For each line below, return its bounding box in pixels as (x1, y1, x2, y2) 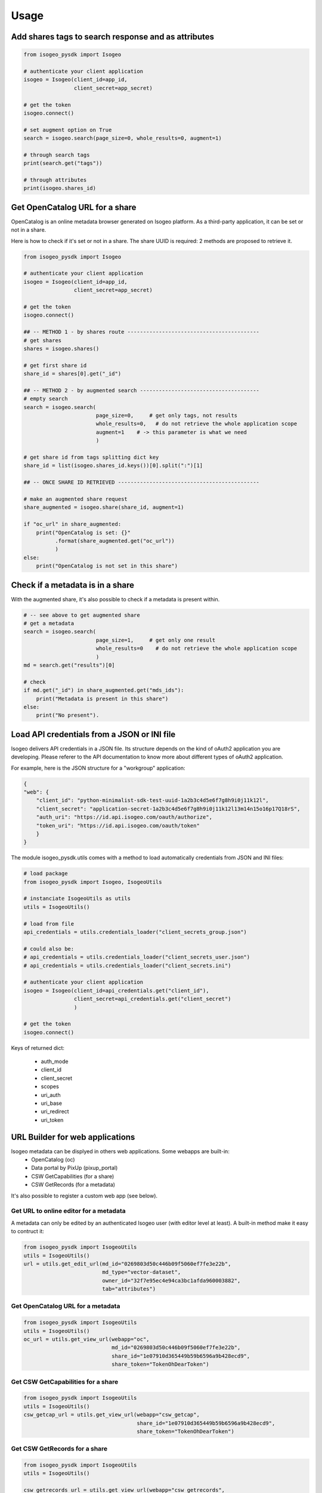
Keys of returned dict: (11, 1044, 65, 1051)
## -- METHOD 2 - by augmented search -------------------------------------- (23, 387, 259, 394)
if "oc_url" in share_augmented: (23, 521, 122, 528)
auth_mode (41, 1058, 69, 1065)
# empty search (23, 395, 68, 403)
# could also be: (23, 945, 75, 952)
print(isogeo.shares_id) (23, 185, 97, 192)
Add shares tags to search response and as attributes (11, 32, 215, 42)
